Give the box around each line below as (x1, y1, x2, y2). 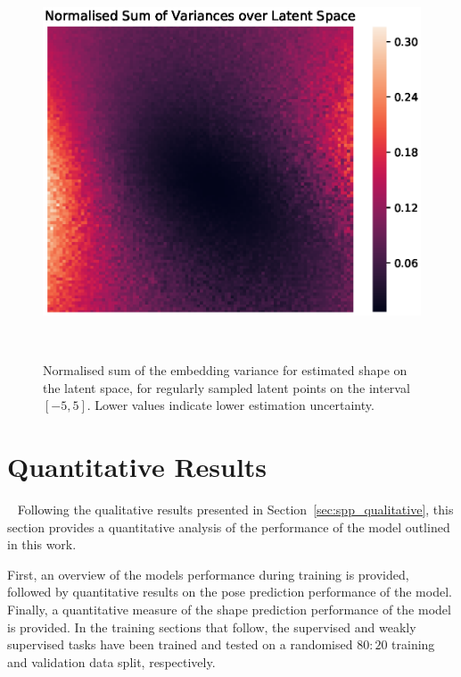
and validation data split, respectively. (7, 652, 216, 671)
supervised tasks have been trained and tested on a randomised (7, 635, 353, 654)
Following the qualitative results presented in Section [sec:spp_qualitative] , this (17, 499, 454, 518)
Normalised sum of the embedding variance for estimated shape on (43, 361, 407, 380)
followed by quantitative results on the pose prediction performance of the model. (7, 582, 452, 601)
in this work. (7, 535, 77, 554)
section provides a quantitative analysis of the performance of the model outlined (7, 517, 450, 536)
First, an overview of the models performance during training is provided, (7, 564, 409, 583)
